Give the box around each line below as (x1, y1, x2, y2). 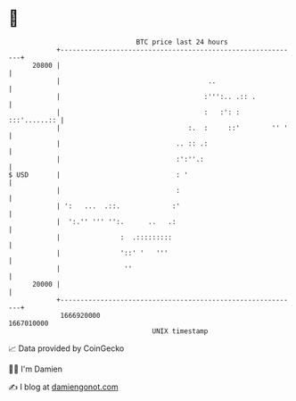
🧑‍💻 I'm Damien (8, 363, 63, 374)
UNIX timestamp (152, 326, 209, 336)
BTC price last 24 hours (136, 38, 228, 46)
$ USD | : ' (8, 170, 189, 180)
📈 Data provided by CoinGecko (8, 343, 125, 354)
